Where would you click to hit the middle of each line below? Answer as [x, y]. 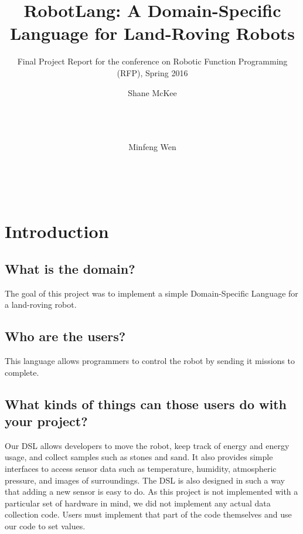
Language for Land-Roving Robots [152, 33]
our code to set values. [45, 526]
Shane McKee [152, 92]
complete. [22, 372]
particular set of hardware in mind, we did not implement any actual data [138, 503]
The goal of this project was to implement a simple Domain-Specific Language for [151, 293]
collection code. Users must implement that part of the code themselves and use [148, 514]
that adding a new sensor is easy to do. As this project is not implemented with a [151, 492]
